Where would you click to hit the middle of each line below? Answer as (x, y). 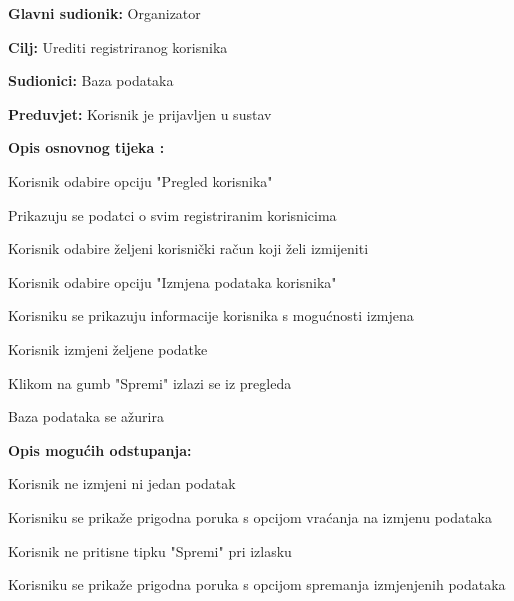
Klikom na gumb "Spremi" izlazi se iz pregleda (150, 382)
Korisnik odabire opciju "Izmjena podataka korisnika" (172, 281)
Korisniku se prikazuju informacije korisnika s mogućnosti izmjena (211, 315)
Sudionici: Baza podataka (91, 80)
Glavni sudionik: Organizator (104, 13)
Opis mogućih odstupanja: (100, 449)
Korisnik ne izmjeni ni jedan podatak (122, 483)
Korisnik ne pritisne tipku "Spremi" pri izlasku (150, 550)
